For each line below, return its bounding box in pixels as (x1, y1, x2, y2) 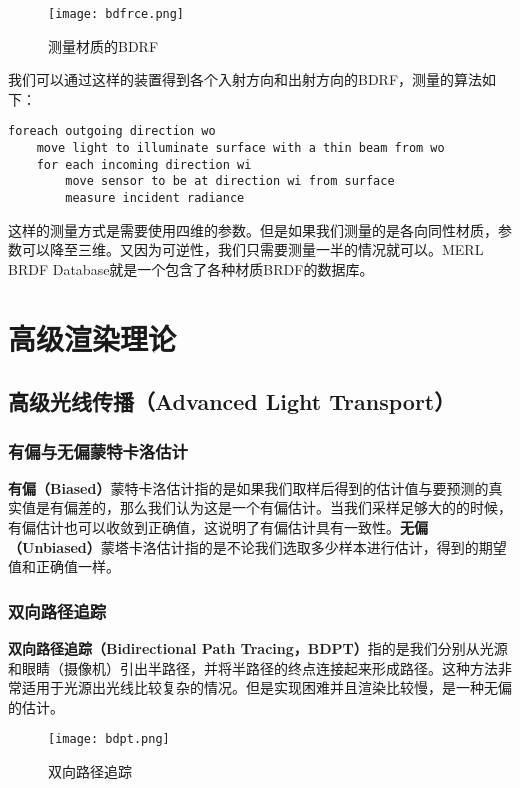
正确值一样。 (35, 556, 120, 577)
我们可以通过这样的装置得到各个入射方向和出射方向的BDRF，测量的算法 (8, 69, 483, 90)
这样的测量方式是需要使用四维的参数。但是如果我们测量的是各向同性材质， (8, 219, 498, 240)
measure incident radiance (65, 191, 245, 206)
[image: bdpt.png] (48, 732, 170, 747)
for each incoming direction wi (36, 157, 252, 172)
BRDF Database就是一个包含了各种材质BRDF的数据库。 (8, 258, 374, 279)
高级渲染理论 (8, 317, 177, 358)
